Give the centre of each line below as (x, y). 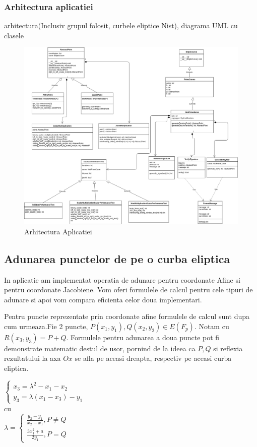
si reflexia (228, 348)
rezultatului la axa (33, 358)
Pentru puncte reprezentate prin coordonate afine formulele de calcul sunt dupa (127, 316)
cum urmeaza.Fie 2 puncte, (46, 326)
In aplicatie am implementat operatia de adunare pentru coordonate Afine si (122, 279)
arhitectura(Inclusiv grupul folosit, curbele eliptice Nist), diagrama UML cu (121, 25)
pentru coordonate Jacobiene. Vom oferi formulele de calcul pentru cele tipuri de (128, 290)
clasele (14, 35)
